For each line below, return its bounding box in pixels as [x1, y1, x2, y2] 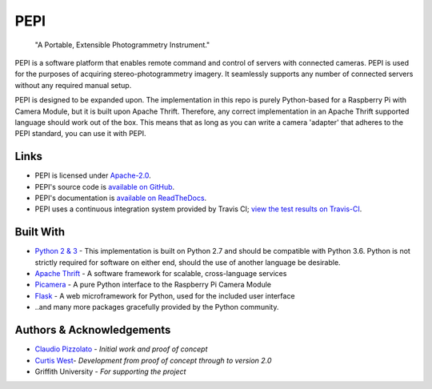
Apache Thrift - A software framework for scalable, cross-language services [34, 269, 287, 279]
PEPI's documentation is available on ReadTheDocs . [34, 193, 207, 203]
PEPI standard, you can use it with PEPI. [14, 129, 147, 138]
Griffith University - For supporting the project [34, 367, 186, 376]
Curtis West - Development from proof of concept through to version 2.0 [34, 355, 272, 365]
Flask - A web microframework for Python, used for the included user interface [34, 291, 295, 300]
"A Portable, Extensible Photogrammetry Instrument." [34, 40, 210, 50]
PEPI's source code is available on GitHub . [34, 182, 175, 191]
